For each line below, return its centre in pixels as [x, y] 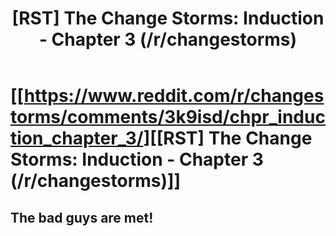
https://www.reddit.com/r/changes [174, 96]
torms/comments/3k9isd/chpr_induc [168, 117]
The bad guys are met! [82, 217]
